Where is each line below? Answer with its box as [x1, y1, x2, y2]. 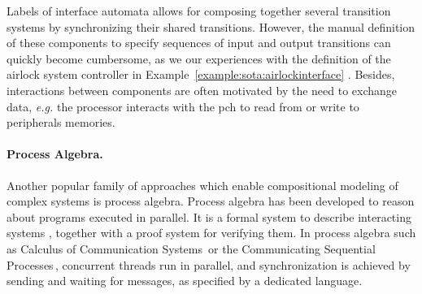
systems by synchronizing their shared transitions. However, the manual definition [7, 18, 415, 35]
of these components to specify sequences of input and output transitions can [7, 34, 391, 51]
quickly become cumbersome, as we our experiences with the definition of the [7, 50, 391, 67]
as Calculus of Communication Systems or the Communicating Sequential [7, 240, 376, 257]
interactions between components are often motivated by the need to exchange [7, 81, 398, 98]
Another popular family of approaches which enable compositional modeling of [7, 176, 398, 193]
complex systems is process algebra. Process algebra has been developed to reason [7, 192, 415, 210]
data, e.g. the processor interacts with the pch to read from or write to [7, 97, 359, 115]
